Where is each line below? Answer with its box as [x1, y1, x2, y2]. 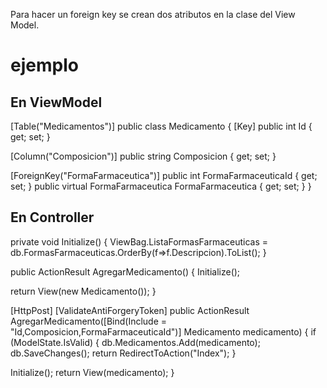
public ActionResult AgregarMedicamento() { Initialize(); [10, 265, 241, 278]
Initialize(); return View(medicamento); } [10, 366, 175, 378]
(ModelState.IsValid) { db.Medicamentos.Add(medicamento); [10, 336, 261, 348]
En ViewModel [10, 94, 103, 111]
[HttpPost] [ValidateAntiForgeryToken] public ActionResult [10, 304, 250, 316]
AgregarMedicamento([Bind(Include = [10, 315, 168, 327]
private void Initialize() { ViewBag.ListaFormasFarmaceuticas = [10, 235, 269, 248]
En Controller [10, 209, 95, 226]
